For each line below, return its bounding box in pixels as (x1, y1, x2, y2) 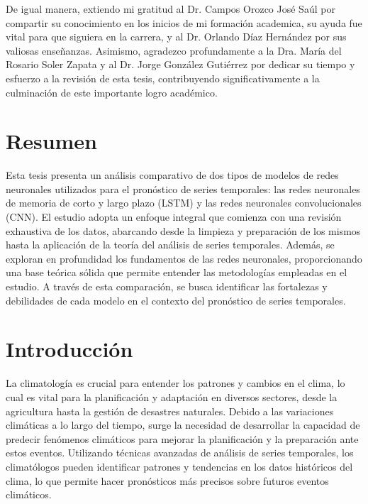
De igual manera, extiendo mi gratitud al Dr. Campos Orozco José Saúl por (6, 1, 335, 16)
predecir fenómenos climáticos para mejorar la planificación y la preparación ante (6, 431, 359, 446)
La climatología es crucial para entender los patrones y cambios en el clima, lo (6, 376, 345, 390)
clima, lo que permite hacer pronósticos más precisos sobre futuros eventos (6, 473, 329, 488)
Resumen (6, 126, 97, 155)
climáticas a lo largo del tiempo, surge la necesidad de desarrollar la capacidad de (6, 417, 360, 432)
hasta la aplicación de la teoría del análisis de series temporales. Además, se (6, 237, 335, 252)
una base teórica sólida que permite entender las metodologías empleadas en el (6, 265, 347, 280)
